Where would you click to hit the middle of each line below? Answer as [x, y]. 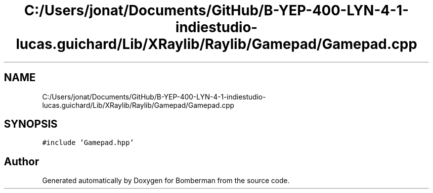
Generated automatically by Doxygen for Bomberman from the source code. [166, 181]
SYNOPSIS [31, 124]
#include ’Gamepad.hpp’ [88, 143]
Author [22, 161]
